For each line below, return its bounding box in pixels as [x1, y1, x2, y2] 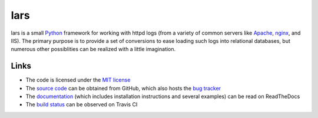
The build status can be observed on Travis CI [25, 101, 138, 108]
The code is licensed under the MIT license [25, 76, 131, 83]
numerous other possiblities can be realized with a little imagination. [11, 46, 176, 53]
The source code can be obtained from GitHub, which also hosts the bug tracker [25, 85, 221, 92]
